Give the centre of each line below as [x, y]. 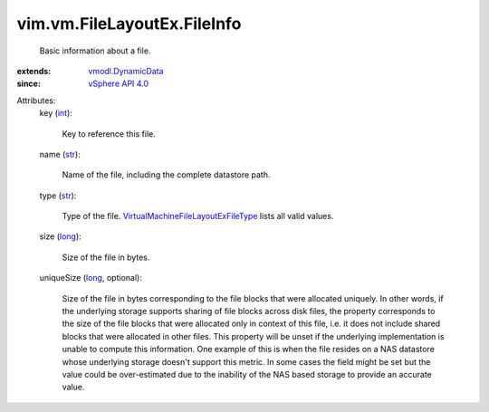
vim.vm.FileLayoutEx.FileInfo [129, 24]
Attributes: [36, 101]
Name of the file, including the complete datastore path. [166, 175]
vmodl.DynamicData [126, 71]
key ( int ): [56, 113]
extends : [34, 71]
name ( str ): [60, 154]
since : [29, 84]
